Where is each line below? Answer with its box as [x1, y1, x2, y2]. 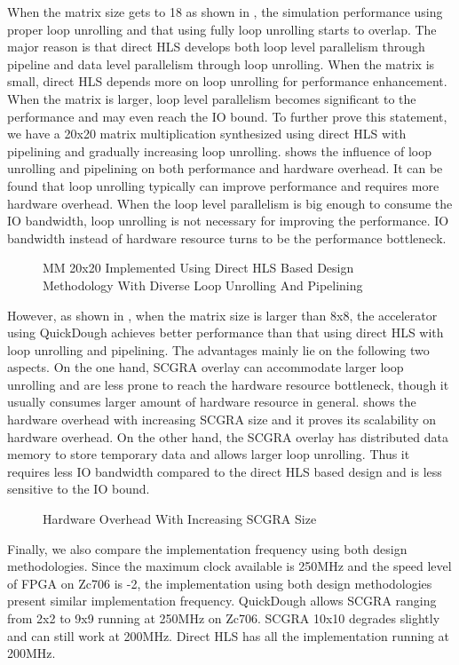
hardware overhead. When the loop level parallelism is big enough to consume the [7, 194, 453, 212]
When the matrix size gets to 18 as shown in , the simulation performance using [7, 3, 443, 20]
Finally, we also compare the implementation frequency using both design [7, 539, 408, 558]
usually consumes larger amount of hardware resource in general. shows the [7, 392, 416, 411]
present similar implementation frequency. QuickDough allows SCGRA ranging [7, 591, 437, 610]
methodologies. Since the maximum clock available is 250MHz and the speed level [7, 557, 452, 575]
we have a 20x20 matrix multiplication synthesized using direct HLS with [7, 124, 407, 143]
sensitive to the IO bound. [7, 479, 150, 498]
